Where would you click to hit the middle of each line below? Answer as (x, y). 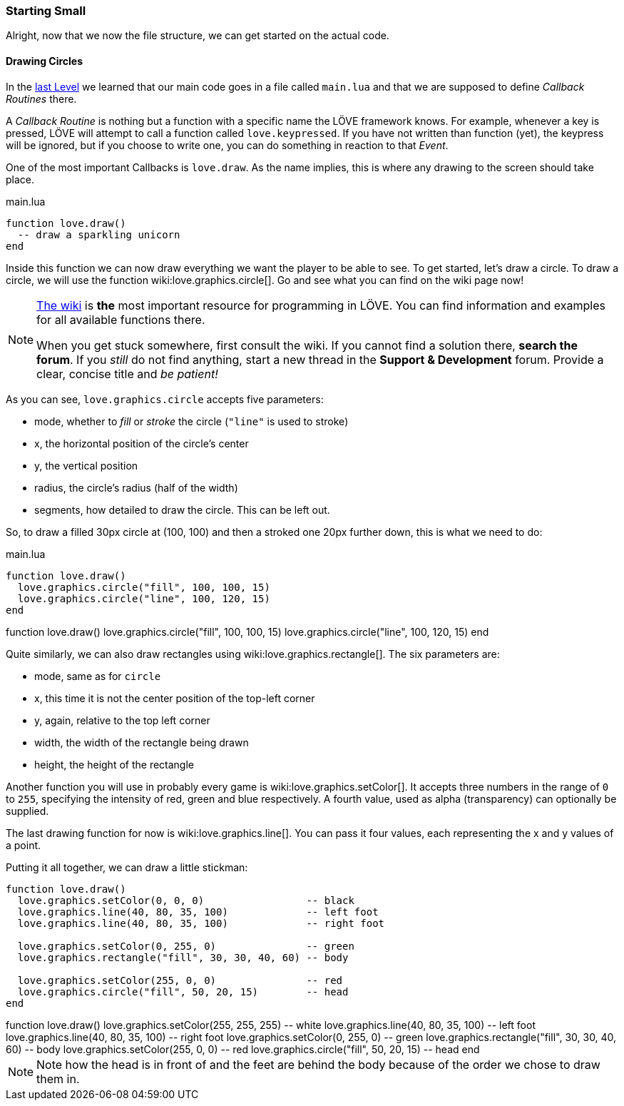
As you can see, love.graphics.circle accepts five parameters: (165, 399)
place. (20, 179)
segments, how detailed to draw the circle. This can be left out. (182, 509)
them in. (58, 1079)
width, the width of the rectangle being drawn (142, 742)
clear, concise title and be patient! (127, 374)
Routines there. (41, 98)
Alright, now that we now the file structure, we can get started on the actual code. (198, 36)
